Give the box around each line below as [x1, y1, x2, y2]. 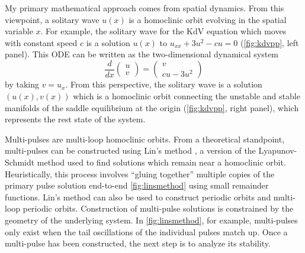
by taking [5, 78, 39, 90]
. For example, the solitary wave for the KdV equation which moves [40, 25, 287, 37]
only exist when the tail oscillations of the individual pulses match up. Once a [5, 225, 288, 238]
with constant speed [5, 36, 78, 48]
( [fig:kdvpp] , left [240, 36, 299, 48]
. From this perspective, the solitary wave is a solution [65, 78, 262, 90]
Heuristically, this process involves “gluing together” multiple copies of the [5, 167, 275, 180]
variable [5, 25, 33, 37]
